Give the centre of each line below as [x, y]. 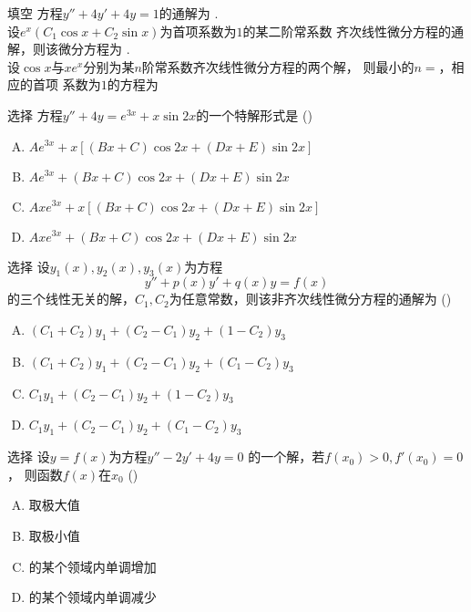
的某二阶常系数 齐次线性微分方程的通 [353, 31]
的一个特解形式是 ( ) [254, 114]
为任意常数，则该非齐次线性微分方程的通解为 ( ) [310, 299]
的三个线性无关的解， [71, 299]
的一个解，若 [287, 456]
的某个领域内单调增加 [92, 566]
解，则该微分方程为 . [69, 49]
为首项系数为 [198, 31]
